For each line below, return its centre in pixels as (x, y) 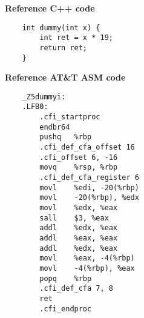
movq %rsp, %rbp (79, 167)
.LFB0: (35, 107)
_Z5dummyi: (44, 97)
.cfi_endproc (66, 309)
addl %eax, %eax (79, 238)
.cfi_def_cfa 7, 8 (76, 289)
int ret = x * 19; (76, 38)
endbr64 (55, 127)
